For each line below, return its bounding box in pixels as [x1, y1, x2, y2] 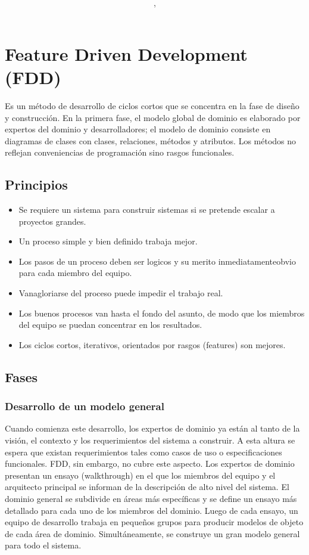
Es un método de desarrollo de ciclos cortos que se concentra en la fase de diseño [5, 99, 299, 111]
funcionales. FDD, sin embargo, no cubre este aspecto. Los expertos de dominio [5, 457, 295, 470]
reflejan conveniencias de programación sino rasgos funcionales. [5, 146, 235, 159]
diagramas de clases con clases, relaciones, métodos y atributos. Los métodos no [5, 134, 296, 147]
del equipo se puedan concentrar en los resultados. [18, 318, 202, 331]
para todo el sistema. [5, 539, 82, 551]
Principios [5, 175, 68, 194]
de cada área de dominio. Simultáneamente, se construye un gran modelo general [5, 527, 300, 540]
